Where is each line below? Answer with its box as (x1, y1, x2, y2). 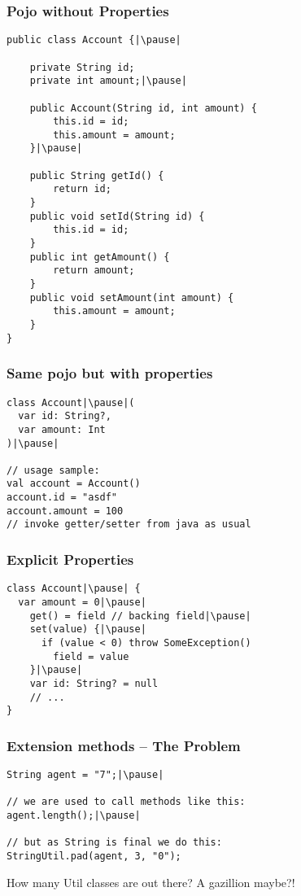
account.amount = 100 (7, 505, 124, 517)
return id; (53, 183, 111, 195)
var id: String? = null (29, 677, 159, 689)
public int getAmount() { (29, 251, 170, 263)
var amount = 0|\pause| (18, 596, 146, 608)
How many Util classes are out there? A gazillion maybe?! (7, 873, 295, 890)
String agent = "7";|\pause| (7, 769, 164, 781)
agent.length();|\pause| (7, 810, 141, 822)
